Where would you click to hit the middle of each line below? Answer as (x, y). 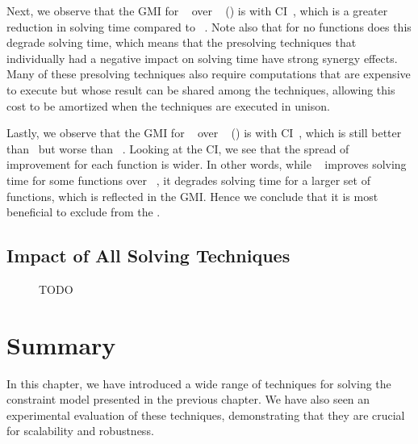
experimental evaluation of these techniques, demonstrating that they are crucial (206, 415)
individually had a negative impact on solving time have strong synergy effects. (202, 58)
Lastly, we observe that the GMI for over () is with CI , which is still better (204, 133)
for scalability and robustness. (80, 431)
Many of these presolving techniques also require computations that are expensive (209, 74)
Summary (61, 344)
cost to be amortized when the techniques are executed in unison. (168, 105)
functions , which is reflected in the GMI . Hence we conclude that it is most (192, 196)
